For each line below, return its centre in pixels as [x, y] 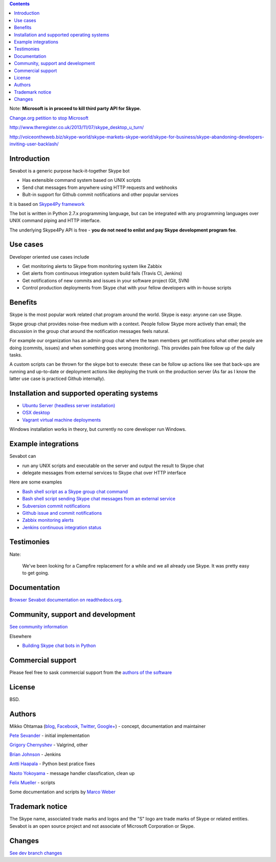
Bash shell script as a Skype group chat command [75, 491]
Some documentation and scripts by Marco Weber [63, 792]
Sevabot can [23, 456]
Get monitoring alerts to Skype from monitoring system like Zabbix [92, 266]
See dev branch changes [36, 853]
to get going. [36, 573]
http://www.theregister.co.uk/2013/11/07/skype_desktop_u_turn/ [77, 128]
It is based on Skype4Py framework [47, 204]
